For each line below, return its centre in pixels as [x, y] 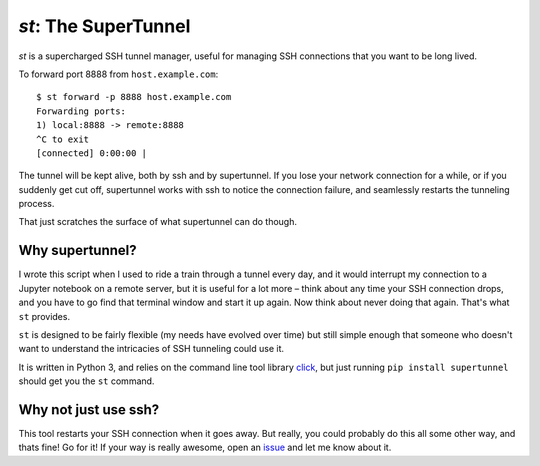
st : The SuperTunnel [104, 26]
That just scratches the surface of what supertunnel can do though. [157, 222]
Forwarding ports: [81, 111]
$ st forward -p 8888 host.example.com [134, 97]
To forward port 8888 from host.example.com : [118, 74]
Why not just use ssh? [89, 409]
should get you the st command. [86, 381]
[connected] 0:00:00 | [92, 153]
